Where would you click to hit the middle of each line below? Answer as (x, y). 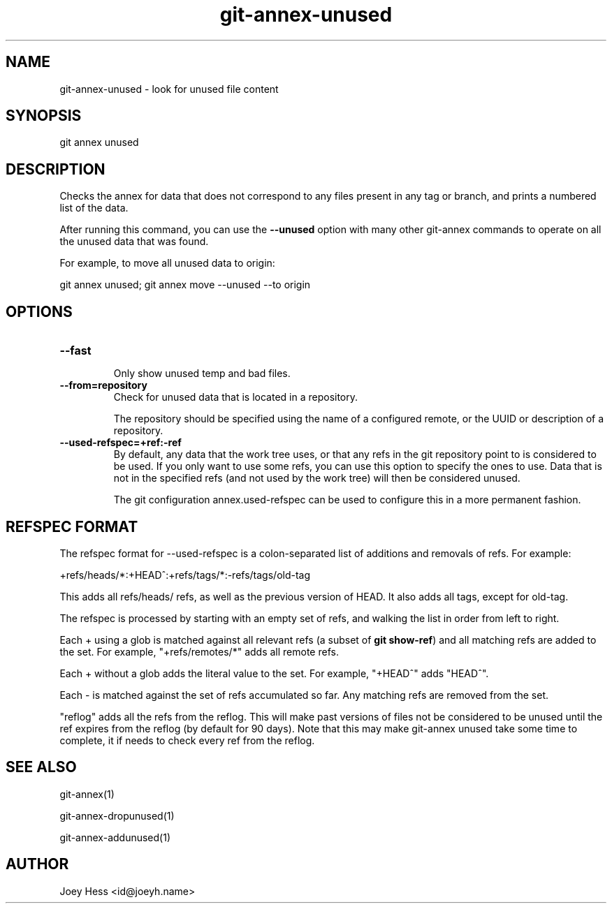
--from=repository (103, 385)
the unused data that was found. (134, 242)
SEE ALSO (41, 767)
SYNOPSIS (44, 116)
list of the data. (94, 208)
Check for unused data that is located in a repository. (236, 397)
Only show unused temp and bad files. (202, 374)
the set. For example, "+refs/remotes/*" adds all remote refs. (199, 651)
